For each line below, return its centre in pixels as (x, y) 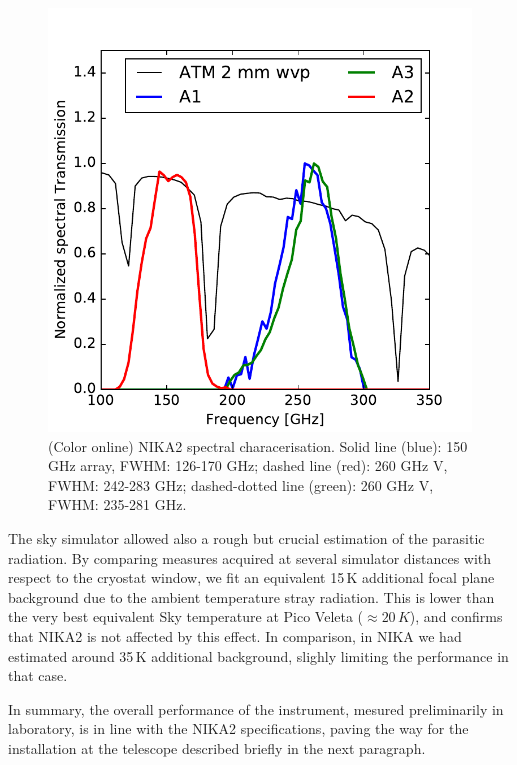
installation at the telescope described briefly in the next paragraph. (217, 747)
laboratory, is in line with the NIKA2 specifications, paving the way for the (238, 728)
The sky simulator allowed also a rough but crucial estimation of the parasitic (246, 537)
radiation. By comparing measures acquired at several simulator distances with (250, 557)
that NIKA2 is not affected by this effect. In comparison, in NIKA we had (235, 635)
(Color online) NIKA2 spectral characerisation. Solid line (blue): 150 (258, 445)
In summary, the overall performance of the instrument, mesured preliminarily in (256, 708)
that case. (38, 675)
